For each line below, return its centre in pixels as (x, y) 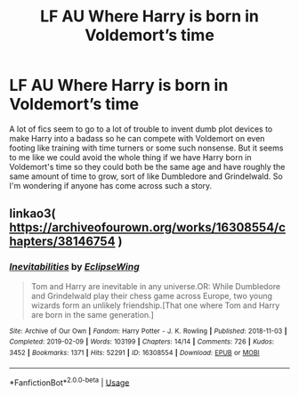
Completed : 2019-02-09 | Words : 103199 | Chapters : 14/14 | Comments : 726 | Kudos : (141, 342)
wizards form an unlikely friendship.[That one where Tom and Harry (155, 305)
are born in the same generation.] (92, 314)
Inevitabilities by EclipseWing (74, 267)
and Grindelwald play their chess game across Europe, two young (152, 296)
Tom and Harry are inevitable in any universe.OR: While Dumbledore (156, 286)
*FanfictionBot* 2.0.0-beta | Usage (69, 382)
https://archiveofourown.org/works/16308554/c (148, 227)
